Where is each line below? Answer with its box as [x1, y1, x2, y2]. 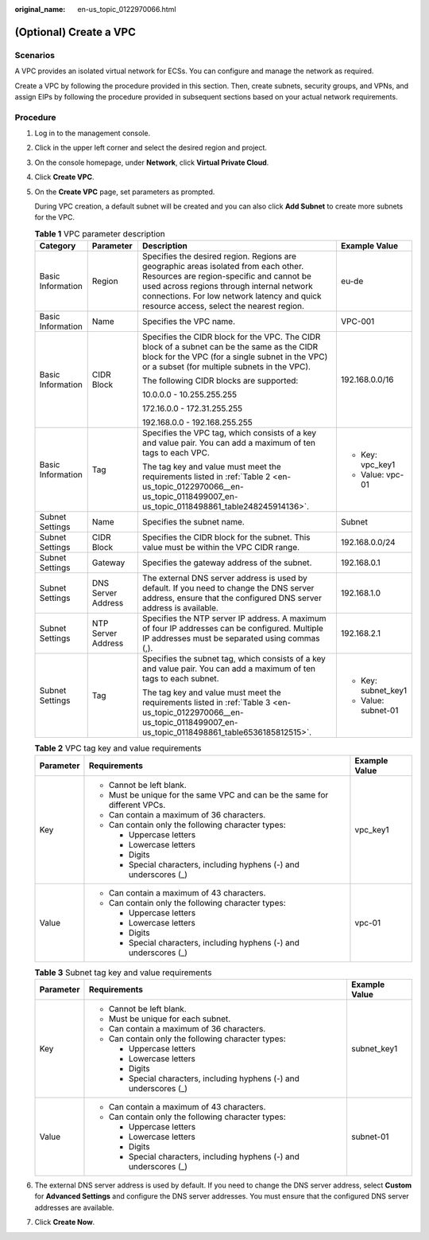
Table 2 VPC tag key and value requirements [34, 743, 202, 754]
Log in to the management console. [34, 128, 151, 138]
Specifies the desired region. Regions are [141, 251, 297, 262]
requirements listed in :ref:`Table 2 [141, 471, 271, 482]
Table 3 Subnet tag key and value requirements [34, 967, 212, 978]
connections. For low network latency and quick [141, 291, 322, 302]
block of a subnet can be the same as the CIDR [141, 341, 319, 353]
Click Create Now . [34, 1218, 95, 1227]
